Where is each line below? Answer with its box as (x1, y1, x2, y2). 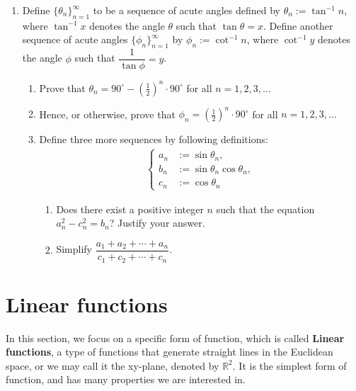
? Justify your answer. (109, 215, 205, 230)
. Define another (263, 18, 333, 33)
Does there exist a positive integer (56, 201, 204, 216)
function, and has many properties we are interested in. (6, 372, 246, 387)
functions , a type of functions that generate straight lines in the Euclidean (6, 344, 333, 359)
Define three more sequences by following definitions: (39, 132, 268, 147)
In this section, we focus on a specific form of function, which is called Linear (6, 330, 345, 345)
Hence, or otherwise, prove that (39, 106, 176, 121)
